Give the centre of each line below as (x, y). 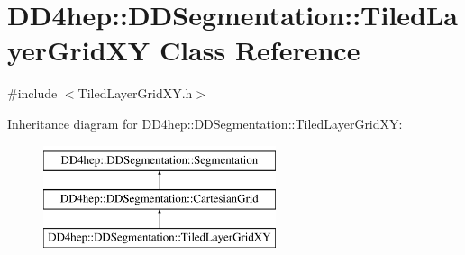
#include (32, 93)
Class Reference (260, 50)
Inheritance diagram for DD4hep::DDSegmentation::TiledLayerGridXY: (205, 123)
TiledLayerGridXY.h (135, 93)
